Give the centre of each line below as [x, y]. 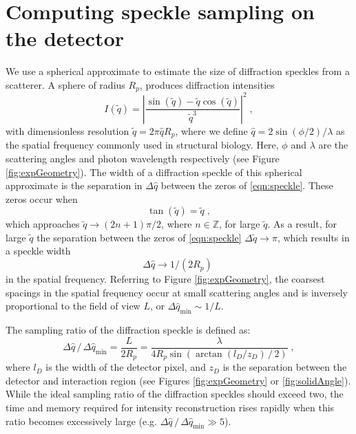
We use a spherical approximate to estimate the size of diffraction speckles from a [178, 71]
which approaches [43, 224]
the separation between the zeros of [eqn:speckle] [139, 237]
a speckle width [38, 251]
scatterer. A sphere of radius [65, 84]
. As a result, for [302, 224]
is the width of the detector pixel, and [126, 367]
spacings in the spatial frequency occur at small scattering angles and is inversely [177, 292]
